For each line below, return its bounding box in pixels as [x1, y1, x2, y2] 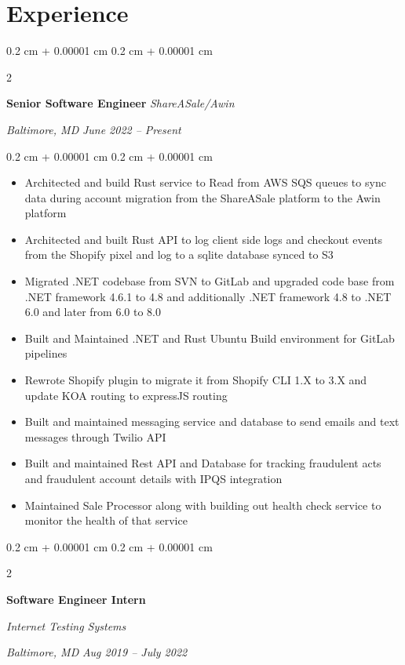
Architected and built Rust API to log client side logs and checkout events [24, 231, 383, 247]
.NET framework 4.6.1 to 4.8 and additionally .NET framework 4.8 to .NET [24, 288, 392, 304]
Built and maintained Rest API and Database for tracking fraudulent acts [24, 455, 381, 471]
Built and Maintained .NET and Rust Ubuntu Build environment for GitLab [24, 329, 395, 346]
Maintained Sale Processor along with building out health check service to [24, 496, 381, 513]
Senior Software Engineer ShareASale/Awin [6, 95, 235, 111]
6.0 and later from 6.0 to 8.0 [24, 303, 161, 320]
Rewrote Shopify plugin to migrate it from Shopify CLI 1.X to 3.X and [24, 372, 367, 388]
